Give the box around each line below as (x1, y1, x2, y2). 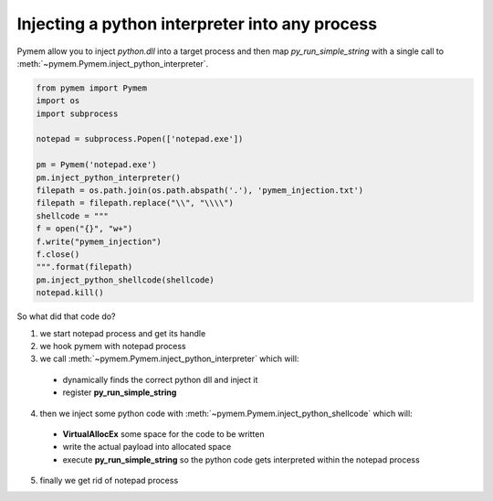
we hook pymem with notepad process (39, 340, 186, 351)
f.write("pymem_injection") (36, 236, 162, 247)
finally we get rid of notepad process (39, 475, 179, 486)
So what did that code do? (16, 311, 116, 322)
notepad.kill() (36, 288, 104, 298)
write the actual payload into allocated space (62, 442, 232, 453)
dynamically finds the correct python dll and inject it (62, 374, 258, 385)
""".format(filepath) (36, 261, 133, 272)
